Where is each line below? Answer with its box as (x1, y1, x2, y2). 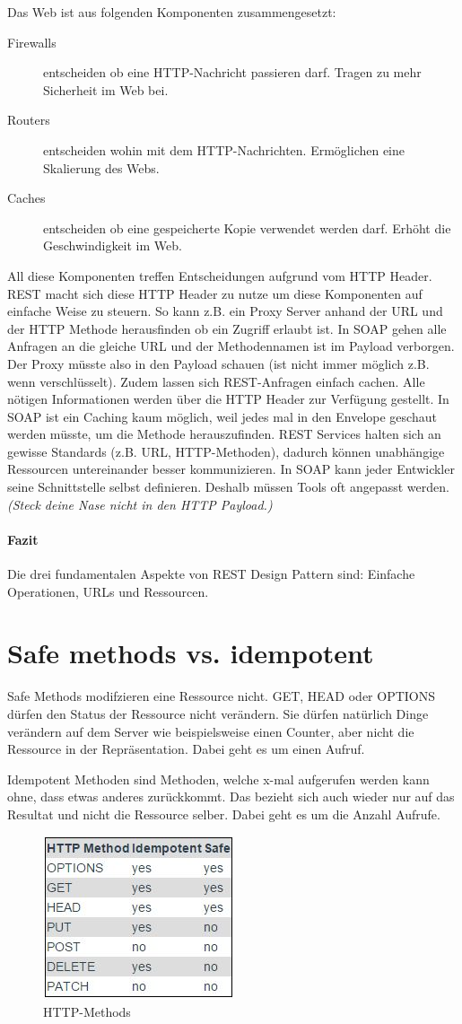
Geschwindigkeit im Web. (43, 236, 182, 255)
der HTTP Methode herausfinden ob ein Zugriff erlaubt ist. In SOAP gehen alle (7, 319, 447, 337)
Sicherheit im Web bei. (43, 80, 169, 99)
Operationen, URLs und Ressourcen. (7, 582, 209, 600)
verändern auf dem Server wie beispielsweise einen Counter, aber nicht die (7, 722, 414, 740)
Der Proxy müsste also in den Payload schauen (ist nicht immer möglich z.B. (7, 354, 430, 372)
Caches (7, 188, 46, 207)
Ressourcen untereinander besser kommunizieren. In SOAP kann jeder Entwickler (7, 459, 455, 478)
